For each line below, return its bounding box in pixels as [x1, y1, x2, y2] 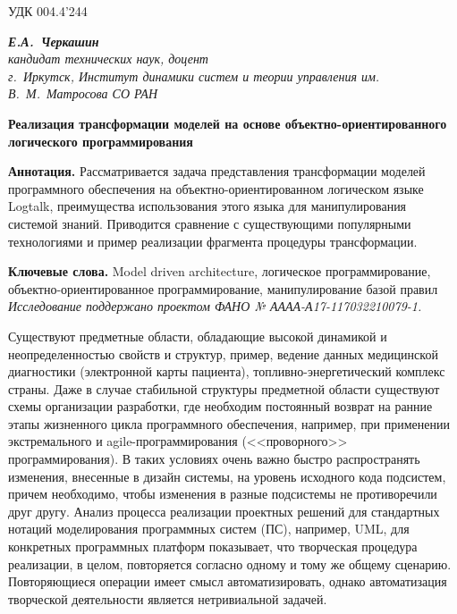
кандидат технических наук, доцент [8, 49, 208, 68]
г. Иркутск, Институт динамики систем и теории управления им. [8, 66, 380, 85]
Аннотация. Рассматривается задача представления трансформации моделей [8, 162, 426, 181]
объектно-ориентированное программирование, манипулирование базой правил [8, 279, 438, 298]
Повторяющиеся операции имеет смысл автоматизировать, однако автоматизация [8, 572, 447, 591]
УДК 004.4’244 [8, 2, 88, 20]
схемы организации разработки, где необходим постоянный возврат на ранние [8, 397, 433, 416]
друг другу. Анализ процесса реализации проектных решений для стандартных [8, 501, 440, 520]
